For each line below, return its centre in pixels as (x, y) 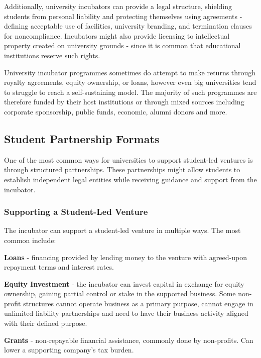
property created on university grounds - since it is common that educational (122, 45)
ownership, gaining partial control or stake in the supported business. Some (120, 293)
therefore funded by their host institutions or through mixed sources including (124, 102)
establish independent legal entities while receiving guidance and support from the (130, 179)
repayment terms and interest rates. (59, 267)
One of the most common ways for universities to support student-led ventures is (128, 159)
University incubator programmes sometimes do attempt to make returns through (130, 72)
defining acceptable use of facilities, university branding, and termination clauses (128, 26)
